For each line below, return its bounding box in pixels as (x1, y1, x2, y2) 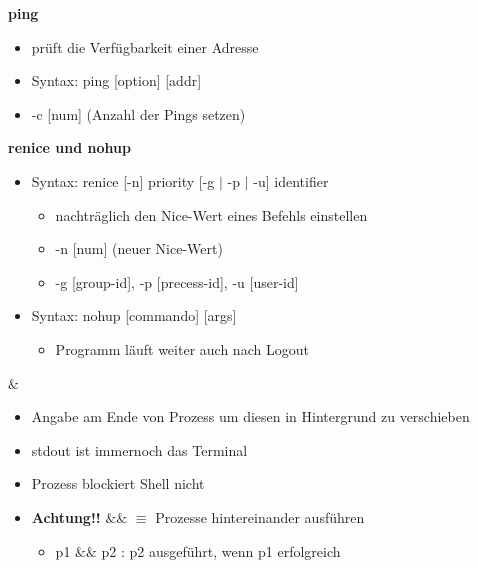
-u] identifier (253, 170, 329, 191)
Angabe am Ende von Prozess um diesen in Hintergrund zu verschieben (31, 406, 470, 427)
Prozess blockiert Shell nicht (31, 473, 205, 494)
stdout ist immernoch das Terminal (31, 439, 248, 460)
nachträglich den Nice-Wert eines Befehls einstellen (55, 204, 368, 225)
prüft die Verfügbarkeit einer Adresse (31, 36, 259, 57)
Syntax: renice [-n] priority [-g (31, 170, 215, 191)
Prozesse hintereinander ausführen (155, 506, 365, 527)
